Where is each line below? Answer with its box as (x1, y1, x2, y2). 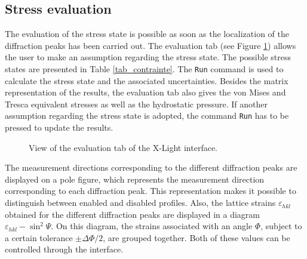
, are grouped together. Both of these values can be (103, 231, 290, 243)
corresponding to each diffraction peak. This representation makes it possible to (5, 184, 296, 197)
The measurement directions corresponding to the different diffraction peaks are (5, 161, 297, 174)
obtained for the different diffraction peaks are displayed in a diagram (5, 208, 260, 220)
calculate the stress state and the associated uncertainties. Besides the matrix (5, 74, 288, 87)
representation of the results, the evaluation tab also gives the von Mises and (5, 86, 286, 98)
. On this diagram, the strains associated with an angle (51, 220, 253, 232)
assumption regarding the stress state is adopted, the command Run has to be (5, 109, 289, 122)
